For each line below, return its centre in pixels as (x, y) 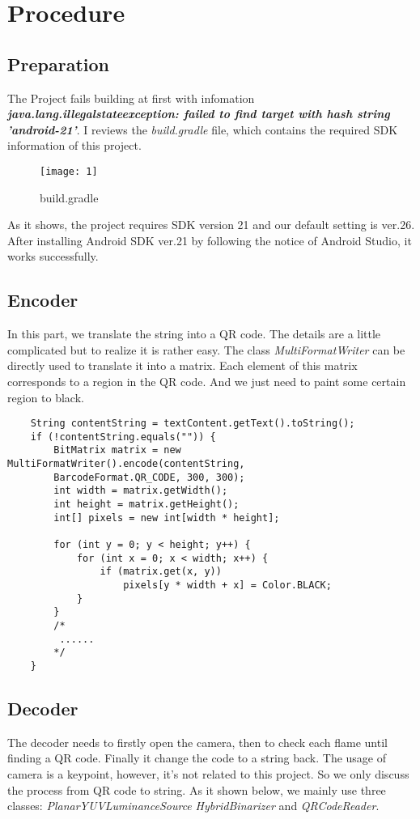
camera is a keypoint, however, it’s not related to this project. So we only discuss (208, 774)
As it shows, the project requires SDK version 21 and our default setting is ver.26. (211, 225)
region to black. (46, 397)
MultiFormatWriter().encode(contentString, (126, 464)
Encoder (43, 300)
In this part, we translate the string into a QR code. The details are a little (194, 334)
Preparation (58, 64)
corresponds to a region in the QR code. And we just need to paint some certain (207, 381)
